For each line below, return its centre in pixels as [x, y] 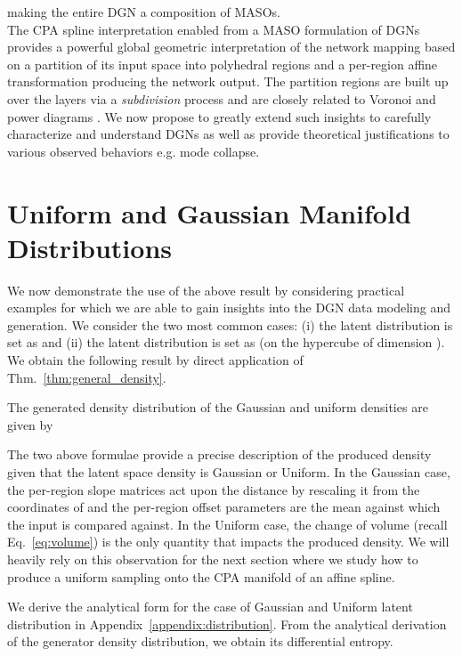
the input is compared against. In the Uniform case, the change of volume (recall [227, 524]
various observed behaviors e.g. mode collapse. [134, 151]
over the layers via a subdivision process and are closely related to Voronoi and [222, 98]
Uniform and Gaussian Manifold [209, 212]
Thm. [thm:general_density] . [87, 377]
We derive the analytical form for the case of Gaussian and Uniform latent [210, 607]
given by [30, 424]
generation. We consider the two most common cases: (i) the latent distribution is [230, 324]
